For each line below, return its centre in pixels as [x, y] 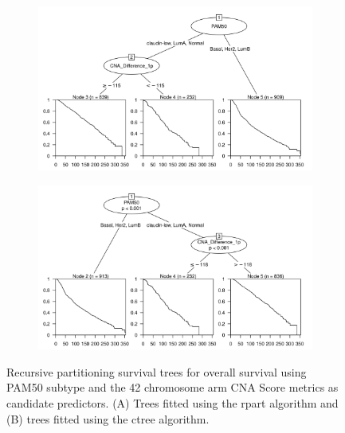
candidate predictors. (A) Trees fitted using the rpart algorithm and [172, 402]
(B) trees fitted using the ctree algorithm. [108, 418]
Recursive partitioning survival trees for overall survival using [157, 371]
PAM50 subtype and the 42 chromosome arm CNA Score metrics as [172, 387]
